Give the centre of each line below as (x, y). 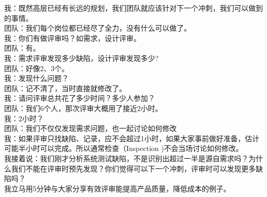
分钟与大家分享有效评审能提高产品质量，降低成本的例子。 (133, 188)
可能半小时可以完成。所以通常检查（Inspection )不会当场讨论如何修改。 (124, 148)
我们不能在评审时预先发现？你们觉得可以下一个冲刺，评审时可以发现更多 (133, 168)
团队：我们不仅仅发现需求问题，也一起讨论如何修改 (90, 128)
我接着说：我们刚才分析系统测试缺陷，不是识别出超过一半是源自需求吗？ (126, 158)
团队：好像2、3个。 (36, 68)
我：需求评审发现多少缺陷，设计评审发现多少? (81, 58)
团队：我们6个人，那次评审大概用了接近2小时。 (83, 108)
